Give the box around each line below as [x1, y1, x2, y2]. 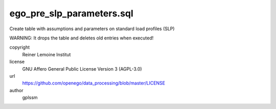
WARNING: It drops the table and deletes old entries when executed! [9, 35, 154, 41]
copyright [9, 44, 30, 51]
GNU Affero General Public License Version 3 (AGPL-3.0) [22, 66, 143, 72]
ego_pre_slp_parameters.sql [9, 8, 134, 19]
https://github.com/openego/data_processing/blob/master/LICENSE [22, 80, 166, 86]
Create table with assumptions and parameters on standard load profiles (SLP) [9, 26, 175, 32]
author [9, 87, 24, 93]
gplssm [22, 95, 38, 101]
